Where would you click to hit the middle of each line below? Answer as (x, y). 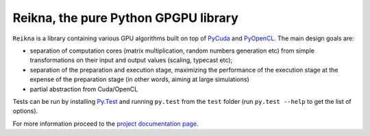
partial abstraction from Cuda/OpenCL (84, 89)
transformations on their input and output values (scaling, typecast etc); (131, 60)
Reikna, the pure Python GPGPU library (126, 18)
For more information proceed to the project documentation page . (106, 124)
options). (25, 111)
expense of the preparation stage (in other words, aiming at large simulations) (139, 79)
